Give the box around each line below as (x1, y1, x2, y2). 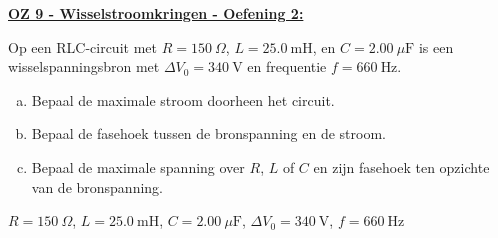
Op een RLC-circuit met (8, 36, 157, 57)
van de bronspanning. (31, 176, 164, 197)
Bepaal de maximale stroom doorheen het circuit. (31, 89, 335, 110)
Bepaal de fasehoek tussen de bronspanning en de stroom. (31, 123, 386, 144)
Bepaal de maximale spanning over (31, 156, 245, 177)
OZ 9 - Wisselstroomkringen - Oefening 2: (8, 3, 304, 23)
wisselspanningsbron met (8, 56, 160, 77)
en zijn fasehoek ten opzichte (313, 156, 490, 177)
